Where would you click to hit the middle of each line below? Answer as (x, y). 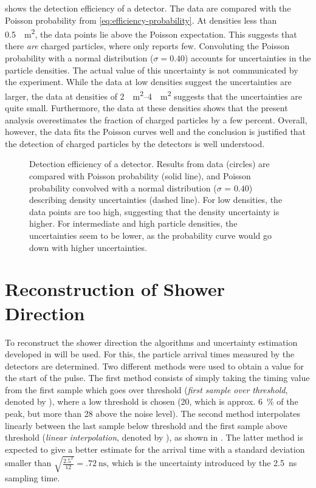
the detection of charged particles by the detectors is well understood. (135, 143)
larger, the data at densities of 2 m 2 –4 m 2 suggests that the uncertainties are (154, 95)
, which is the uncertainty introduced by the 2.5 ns (202, 463)
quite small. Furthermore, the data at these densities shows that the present (146, 108)
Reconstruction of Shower (115, 289)
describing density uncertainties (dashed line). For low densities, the (156, 200)
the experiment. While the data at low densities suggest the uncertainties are (148, 82)
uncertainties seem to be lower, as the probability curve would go (150, 235)
